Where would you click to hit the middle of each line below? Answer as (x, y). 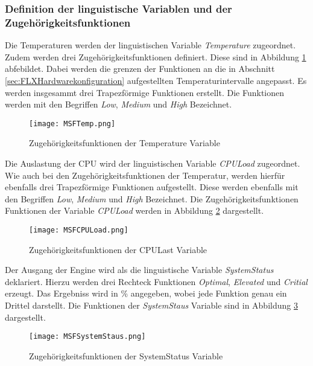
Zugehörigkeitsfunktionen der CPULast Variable (118, 249)
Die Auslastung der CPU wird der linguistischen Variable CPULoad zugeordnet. (153, 163)
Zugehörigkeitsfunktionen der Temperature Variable (125, 143)
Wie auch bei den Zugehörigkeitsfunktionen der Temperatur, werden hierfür (145, 175)
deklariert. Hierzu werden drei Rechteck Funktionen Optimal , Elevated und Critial (156, 281)
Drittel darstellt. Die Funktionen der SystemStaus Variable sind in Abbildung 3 (151, 305)
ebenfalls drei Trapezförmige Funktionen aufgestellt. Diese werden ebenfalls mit (152, 187)
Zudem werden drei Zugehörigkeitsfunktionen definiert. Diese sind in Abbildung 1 (156, 56)
